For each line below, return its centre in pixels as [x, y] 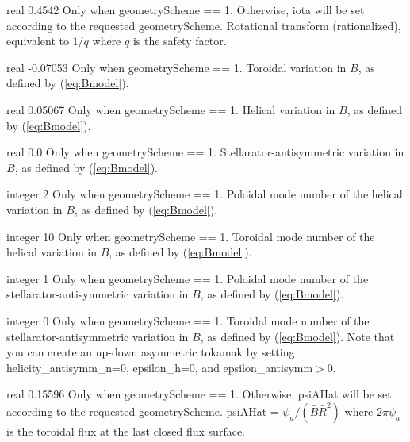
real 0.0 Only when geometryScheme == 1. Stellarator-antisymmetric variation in [205, 152]
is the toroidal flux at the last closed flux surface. [126, 430]
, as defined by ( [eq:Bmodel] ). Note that [297, 336]
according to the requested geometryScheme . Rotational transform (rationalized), [204, 25]
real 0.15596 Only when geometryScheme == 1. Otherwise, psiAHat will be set [199, 394]
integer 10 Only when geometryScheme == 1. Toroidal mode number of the [191, 236]
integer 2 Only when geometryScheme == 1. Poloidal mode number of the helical [205, 194]
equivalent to [38, 41]
